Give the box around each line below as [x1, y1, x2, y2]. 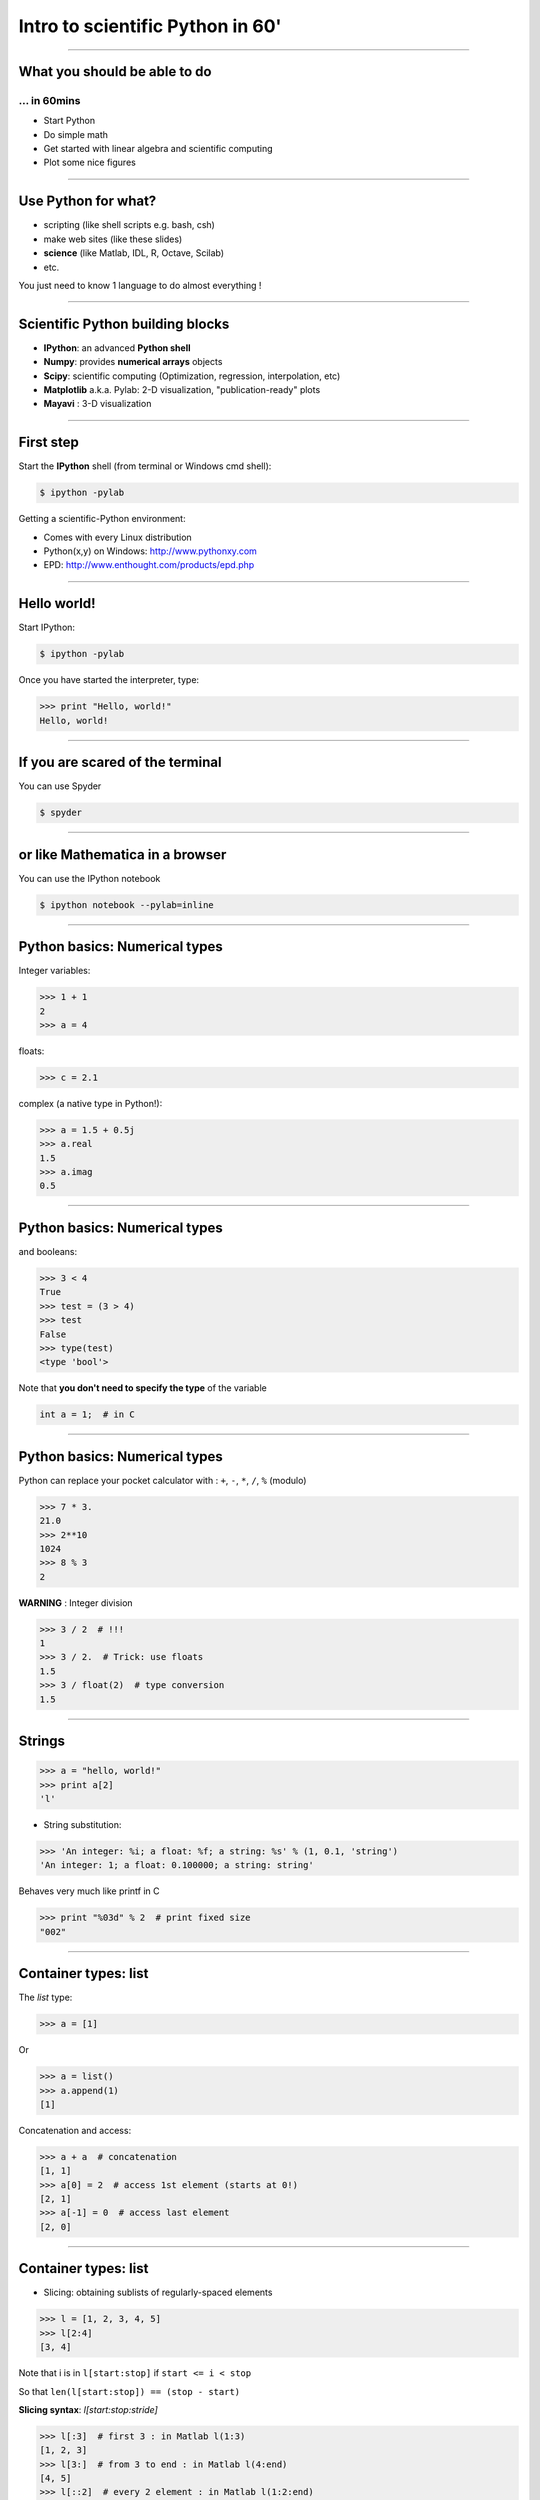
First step [18, 434, 79, 451]
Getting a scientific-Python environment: [18, 513, 186, 525]
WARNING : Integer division [18, 1596, 134, 1609]
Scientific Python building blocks [18, 315, 230, 332]
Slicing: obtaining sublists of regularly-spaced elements [43, 2286, 273, 2299]
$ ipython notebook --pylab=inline [39, 899, 214, 910]
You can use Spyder [18, 780, 102, 792]
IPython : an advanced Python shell [43, 341, 191, 354]
